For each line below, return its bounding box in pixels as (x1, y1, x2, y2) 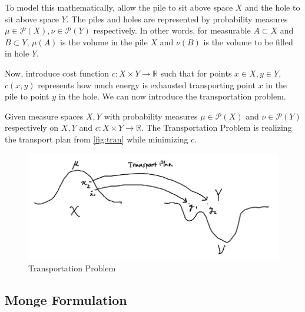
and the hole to (245, 1, 300, 13)
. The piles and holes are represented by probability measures (66, 12, 288, 25)
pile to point (5, 90, 49, 102)
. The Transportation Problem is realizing (141, 121, 292, 134)
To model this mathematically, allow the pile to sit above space (5, 1, 233, 13)
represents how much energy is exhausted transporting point (38, 78, 256, 91)
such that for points (160, 67, 232, 79)
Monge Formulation (5, 290, 127, 308)
